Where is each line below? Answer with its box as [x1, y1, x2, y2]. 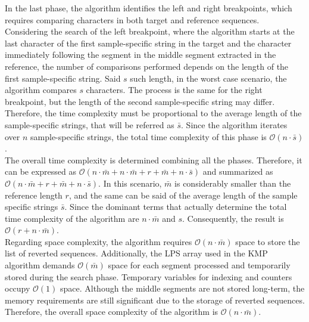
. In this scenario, [98, 177, 162, 189]
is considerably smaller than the [174, 177, 291, 189]
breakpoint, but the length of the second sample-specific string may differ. [5, 95, 275, 107]
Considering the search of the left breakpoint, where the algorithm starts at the [5, 25, 295, 38]
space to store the [235, 235, 300, 247]
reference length [5, 188, 63, 201]
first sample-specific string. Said [5, 72, 121, 84]
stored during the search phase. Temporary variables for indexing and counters [5, 270, 292, 283]
